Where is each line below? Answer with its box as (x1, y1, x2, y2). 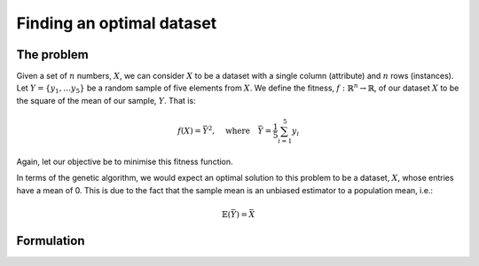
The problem (16, 47, 89, 62)
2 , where (208, 124, 251, 136)
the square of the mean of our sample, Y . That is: (16, 95, 196, 106)
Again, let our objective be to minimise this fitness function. (16, 156, 234, 167)
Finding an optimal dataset (16, 13, 217, 33)
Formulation (16, 233, 85, 248)
